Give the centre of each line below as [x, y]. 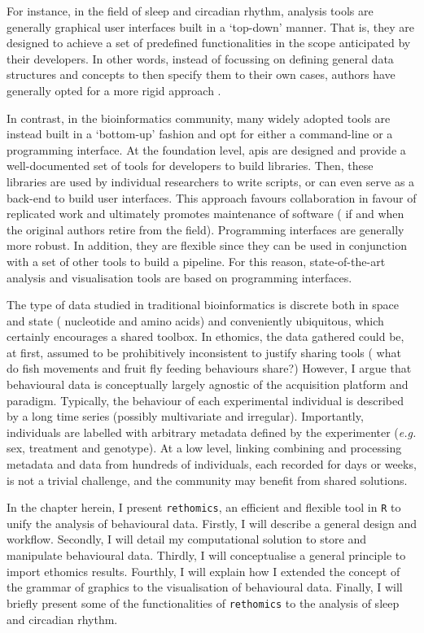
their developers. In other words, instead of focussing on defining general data [200, 58]
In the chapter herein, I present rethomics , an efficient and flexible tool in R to [204, 507]
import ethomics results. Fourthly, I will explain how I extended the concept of [203, 571]
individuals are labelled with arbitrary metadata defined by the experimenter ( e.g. [212, 432]
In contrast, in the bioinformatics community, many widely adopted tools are [199, 118]
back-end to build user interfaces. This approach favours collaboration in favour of [212, 197]
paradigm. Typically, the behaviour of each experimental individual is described [205, 400]
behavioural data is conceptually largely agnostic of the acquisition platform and [208, 384]
